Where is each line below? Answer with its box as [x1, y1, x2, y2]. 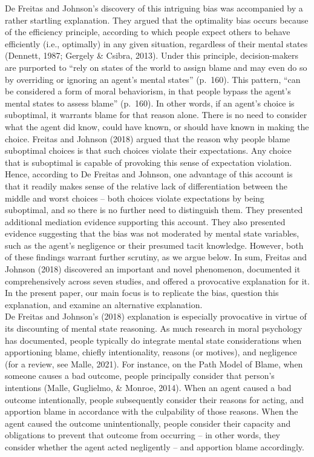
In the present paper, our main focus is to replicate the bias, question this [5, 286, 279, 299]
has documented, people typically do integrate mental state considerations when [5, 334, 302, 346]
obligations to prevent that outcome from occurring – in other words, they [5, 429, 281, 441]
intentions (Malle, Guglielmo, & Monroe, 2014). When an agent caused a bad [5, 381, 292, 393]
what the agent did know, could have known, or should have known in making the [5, 120, 309, 133]
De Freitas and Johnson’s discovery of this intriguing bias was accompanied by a [5, 2, 303, 14]
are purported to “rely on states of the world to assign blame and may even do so [5, 61, 307, 73]
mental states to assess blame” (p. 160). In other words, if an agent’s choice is [5, 96, 295, 109]
